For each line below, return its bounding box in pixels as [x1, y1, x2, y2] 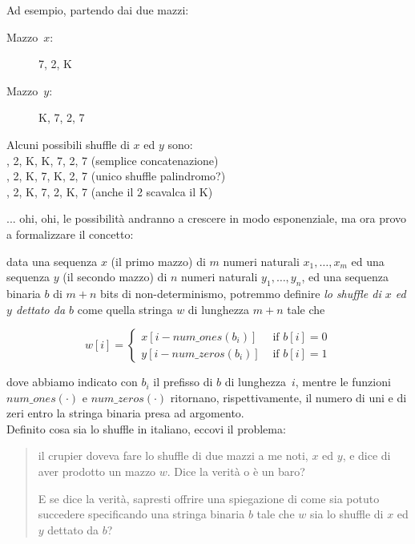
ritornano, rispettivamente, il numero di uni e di [170, 389, 407, 405]
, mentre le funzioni [295, 373, 391, 390]
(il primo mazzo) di [111, 252, 206, 269]
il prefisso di [153, 373, 213, 390]
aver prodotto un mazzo [38, 463, 156, 480]
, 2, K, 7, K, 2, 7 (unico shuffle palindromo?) [6, 167, 226, 184]
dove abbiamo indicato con [6, 373, 138, 390]
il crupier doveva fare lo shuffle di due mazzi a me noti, [38, 447, 308, 464]
